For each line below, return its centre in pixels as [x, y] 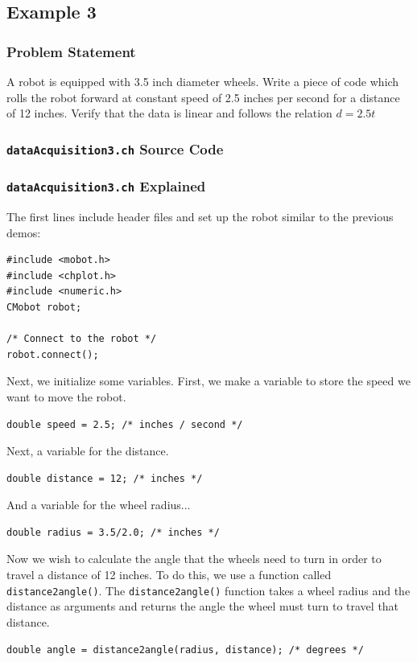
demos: [24, 232]
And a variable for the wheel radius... [99, 505]
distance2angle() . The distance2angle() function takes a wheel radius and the [208, 590]
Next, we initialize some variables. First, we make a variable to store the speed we [208, 381]
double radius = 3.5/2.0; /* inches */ [113, 532]
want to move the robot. [66, 396]
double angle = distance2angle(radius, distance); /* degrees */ [185, 650]
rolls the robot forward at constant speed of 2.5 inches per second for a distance [203, 97]
